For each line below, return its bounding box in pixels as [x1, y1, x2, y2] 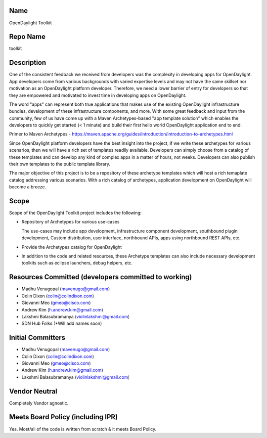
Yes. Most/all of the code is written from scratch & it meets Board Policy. [9, 426, 157, 432]
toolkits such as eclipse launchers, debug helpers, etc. [21, 260, 133, 266]
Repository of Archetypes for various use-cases [21, 219, 120, 225]
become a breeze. [9, 184, 46, 190]
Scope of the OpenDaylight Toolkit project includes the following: [9, 210, 142, 216]
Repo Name [9, 33, 46, 41]
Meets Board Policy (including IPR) [9, 413, 118, 421]
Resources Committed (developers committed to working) [9, 273, 192, 281]
